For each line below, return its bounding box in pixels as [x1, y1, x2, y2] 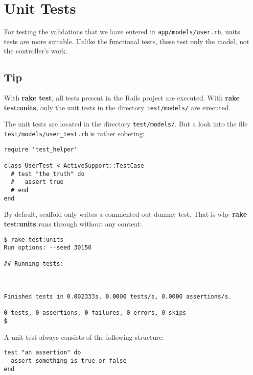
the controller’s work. [4, 46, 68, 56]
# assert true [11, 178, 64, 186]
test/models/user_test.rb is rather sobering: [4, 128, 145, 139]
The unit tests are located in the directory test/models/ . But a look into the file [4, 119, 248, 129]
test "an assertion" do [4, 349, 81, 356]
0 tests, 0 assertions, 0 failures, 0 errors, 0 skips [4, 309, 186, 317]
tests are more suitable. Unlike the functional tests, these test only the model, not [4, 36, 250, 46]
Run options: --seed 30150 [4, 244, 92, 251]
